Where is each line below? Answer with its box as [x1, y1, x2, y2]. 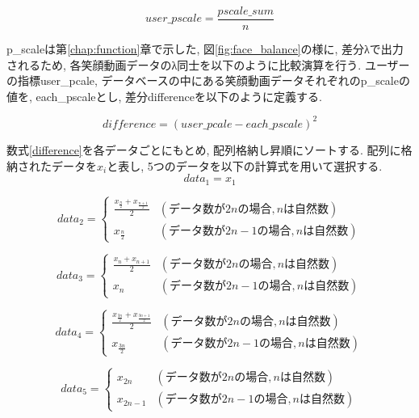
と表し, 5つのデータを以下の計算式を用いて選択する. [107, 157, 383, 174]
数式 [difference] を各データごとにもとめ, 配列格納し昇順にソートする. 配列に [6, 141, 401, 158]
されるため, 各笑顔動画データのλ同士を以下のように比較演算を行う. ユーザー [6, 56, 410, 73]
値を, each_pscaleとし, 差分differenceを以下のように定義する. [6, 87, 322, 104]
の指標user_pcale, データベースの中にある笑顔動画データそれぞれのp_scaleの [6, 72, 410, 89]
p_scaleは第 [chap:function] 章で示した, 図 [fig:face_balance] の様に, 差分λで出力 [6, 40, 404, 57]
